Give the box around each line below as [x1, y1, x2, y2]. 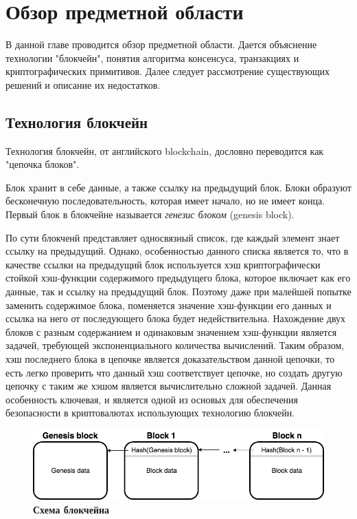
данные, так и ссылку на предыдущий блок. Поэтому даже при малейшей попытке [5, 284, 352, 299]
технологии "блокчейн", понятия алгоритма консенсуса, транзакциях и [5, 50, 299, 65]
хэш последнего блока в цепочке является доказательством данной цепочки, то [5, 352, 335, 366]
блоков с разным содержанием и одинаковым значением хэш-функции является [5, 324, 337, 339]
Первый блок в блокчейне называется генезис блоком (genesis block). [5, 207, 295, 222]
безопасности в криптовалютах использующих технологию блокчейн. [5, 405, 295, 420]
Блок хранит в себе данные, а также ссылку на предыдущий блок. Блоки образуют [5, 180, 352, 194]
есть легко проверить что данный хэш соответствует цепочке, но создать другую [5, 365, 343, 379]
